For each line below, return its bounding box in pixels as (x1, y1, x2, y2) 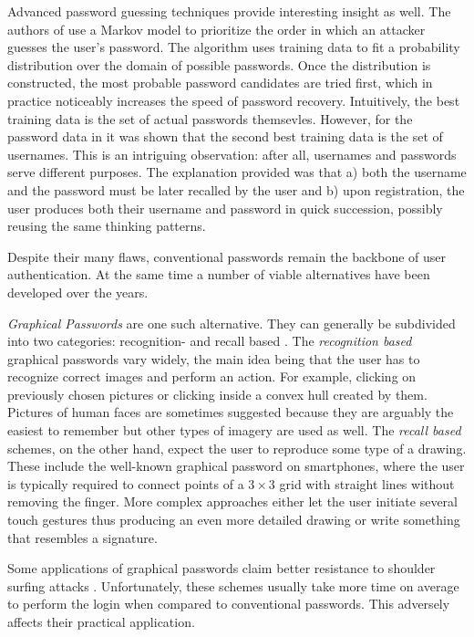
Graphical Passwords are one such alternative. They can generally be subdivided (7, 313, 456, 332)
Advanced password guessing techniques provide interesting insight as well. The (7, 2, 451, 20)
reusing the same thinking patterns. (7, 216, 206, 235)
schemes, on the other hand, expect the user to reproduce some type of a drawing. (7, 438, 467, 457)
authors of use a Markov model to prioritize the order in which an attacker (7, 19, 426, 38)
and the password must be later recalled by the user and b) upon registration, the (7, 180, 465, 199)
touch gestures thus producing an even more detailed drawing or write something (7, 510, 460, 529)
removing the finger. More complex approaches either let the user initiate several (7, 492, 458, 511)
